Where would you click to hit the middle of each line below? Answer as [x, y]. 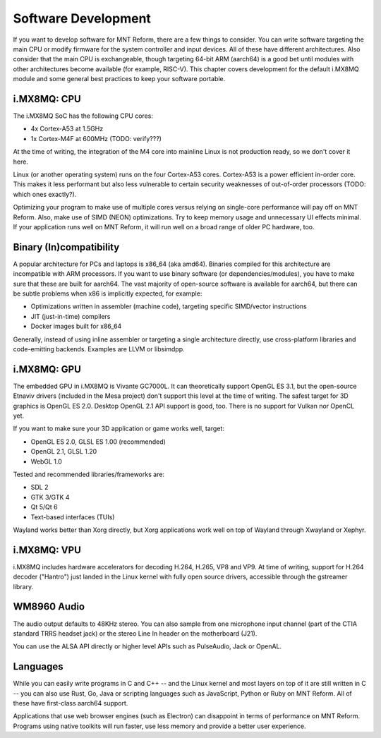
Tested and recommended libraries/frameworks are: [89, 474]
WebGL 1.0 [47, 461]
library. [23, 586]
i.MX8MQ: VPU [47, 550]
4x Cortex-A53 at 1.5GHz [67, 129]
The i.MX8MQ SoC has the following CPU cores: [83, 116]
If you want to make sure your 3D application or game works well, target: [119, 429]
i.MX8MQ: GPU [47, 369]
